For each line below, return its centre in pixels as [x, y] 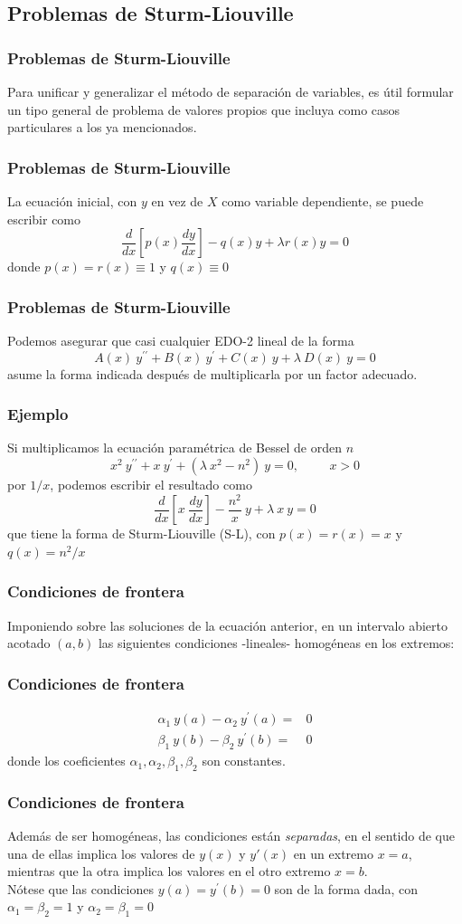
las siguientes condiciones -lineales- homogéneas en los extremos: [276, 643]
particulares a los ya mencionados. [102, 127]
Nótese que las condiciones [80, 888]
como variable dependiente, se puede [323, 201]
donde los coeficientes [66, 761]
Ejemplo [38, 414]
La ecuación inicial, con [72, 201]
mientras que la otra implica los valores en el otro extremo [169, 871]
